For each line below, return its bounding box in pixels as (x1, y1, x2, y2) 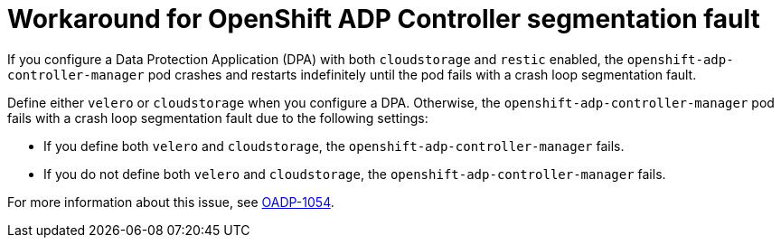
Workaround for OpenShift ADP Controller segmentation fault (7, 4, 760, 34)
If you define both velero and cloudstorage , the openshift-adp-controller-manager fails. (43, 137, 625, 154)
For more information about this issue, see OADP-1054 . (7, 193, 334, 210)
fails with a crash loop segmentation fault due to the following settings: (7, 109, 428, 126)
